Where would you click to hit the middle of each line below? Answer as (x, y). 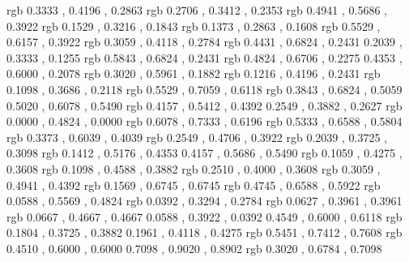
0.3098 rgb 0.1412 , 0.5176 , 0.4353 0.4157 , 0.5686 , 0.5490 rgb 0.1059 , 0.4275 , (204, 153)
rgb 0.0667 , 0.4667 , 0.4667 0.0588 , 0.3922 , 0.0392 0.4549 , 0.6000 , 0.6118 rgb (204, 216)
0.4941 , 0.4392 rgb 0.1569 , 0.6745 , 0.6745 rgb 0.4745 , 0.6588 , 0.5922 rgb (194, 185)
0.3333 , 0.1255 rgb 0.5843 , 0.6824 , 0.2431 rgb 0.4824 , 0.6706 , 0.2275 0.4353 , (204, 57)
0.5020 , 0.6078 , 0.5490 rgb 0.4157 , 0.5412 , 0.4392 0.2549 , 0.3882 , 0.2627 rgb (204, 105)
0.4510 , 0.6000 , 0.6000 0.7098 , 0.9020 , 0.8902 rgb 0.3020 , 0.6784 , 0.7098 (194, 248)
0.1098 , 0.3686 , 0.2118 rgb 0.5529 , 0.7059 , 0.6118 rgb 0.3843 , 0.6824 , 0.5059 (204, 89)
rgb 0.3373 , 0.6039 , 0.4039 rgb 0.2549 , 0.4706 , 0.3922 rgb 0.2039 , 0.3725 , (197, 137)
